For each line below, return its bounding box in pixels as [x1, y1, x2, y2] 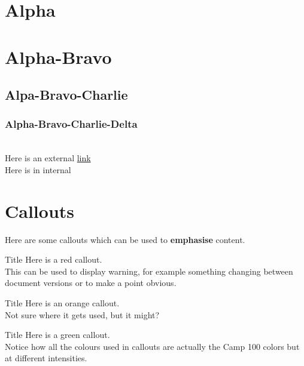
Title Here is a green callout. [5, 328, 110, 341]
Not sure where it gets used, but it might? [5, 308, 160, 321]
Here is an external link [5, 152, 91, 164]
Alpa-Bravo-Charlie [5, 85, 128, 104]
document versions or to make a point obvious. [5, 276, 177, 289]
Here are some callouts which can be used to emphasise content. [5, 233, 245, 245]
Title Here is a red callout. [5, 253, 102, 266]
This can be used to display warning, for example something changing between [5, 264, 293, 277]
